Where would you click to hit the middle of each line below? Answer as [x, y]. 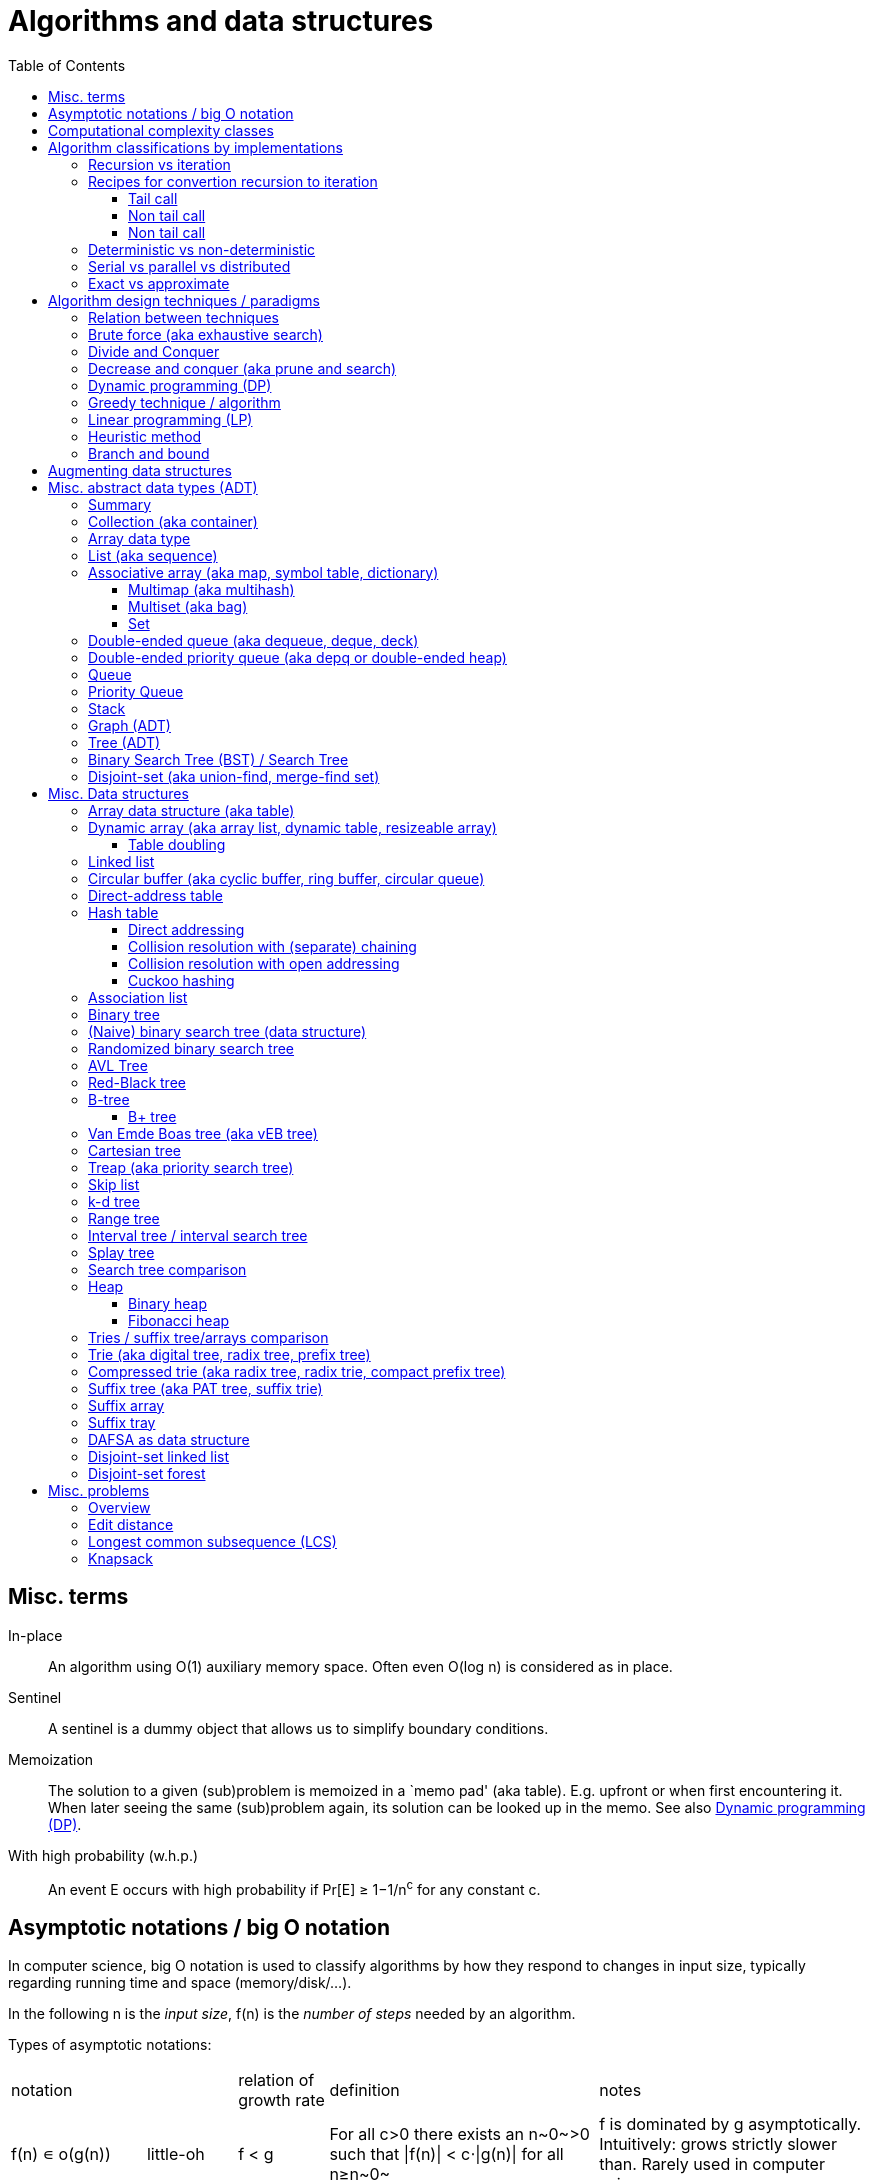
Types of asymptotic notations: [110, 2045]
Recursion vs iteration [159, 164]
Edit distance [131, 1524]
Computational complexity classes [161, 130]
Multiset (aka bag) [188, 606]
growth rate [281, 2100]
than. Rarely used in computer [712, 2164]
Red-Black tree [137, 1082]
